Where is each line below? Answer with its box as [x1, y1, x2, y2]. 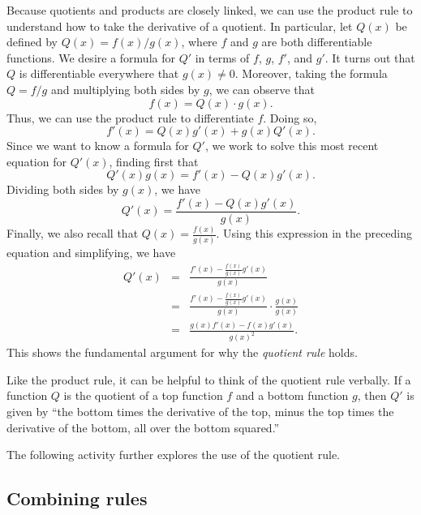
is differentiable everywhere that [19, 65, 179, 82]
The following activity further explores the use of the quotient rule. [6, 446, 340, 463]
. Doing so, [263, 109, 317, 126]
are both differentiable [261, 33, 372, 50]
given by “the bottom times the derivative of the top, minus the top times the [6, 402, 394, 419]
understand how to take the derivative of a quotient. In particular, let [6, 17, 353, 34]
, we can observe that [208, 80, 316, 97]
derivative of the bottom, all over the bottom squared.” [6, 418, 280, 436]
